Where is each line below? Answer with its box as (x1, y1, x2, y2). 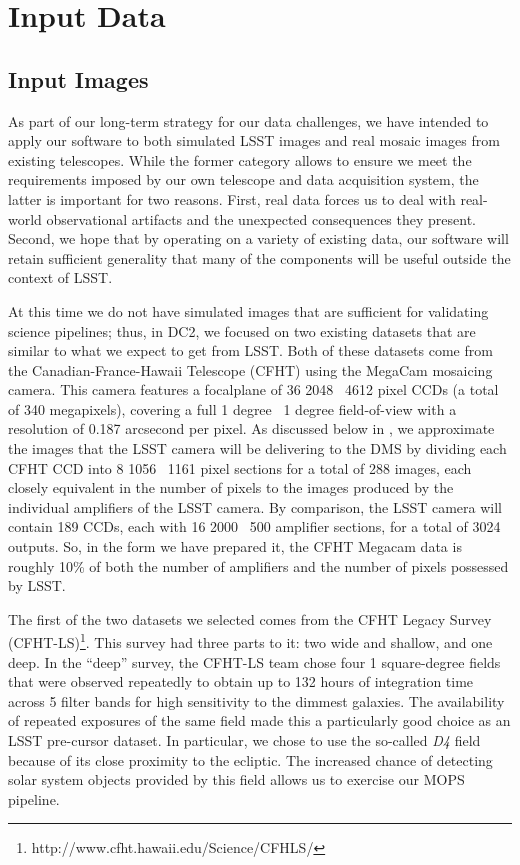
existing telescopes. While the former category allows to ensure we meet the (8, 149, 472, 170)
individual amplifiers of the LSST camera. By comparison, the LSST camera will (8, 496, 503, 517)
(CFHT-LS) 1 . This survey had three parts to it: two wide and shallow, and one (8, 629, 493, 653)
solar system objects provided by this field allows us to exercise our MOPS (8, 769, 465, 790)
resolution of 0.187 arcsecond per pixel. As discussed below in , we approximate (8, 418, 495, 439)
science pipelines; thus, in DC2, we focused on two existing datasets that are (8, 320, 476, 341)
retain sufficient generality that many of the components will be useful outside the (8, 247, 511, 268)
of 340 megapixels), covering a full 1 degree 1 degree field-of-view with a (8, 398, 457, 419)
